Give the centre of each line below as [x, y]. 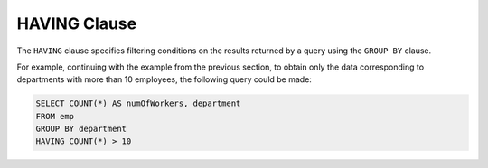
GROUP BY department [81, 129]
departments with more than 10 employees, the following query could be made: [164, 79]
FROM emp [55, 116]
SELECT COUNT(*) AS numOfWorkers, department [138, 103]
